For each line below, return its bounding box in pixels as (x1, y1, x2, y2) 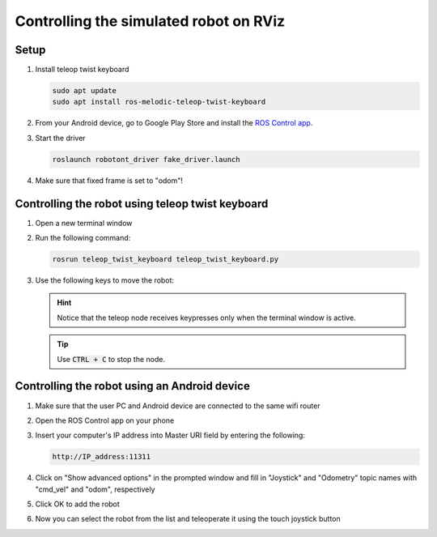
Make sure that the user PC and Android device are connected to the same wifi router (35, 401, 320, 411)
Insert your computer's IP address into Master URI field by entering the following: (35, 430, 305, 441)
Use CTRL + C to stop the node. (57, 354, 166, 364)
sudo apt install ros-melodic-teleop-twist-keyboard (52, 97, 266, 107)
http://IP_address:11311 (52, 452, 151, 462)
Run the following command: (35, 233, 131, 243)
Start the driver (35, 133, 86, 143)
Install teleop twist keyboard (35, 65, 129, 75)
